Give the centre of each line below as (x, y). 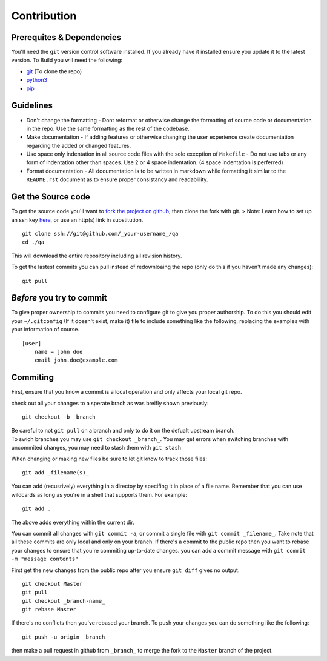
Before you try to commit (59, 298)
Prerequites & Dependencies (66, 37)
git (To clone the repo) (54, 71)
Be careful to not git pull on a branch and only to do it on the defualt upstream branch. (123, 431)
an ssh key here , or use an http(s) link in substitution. (77, 220)
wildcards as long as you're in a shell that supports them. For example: (99, 494)
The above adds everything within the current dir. (73, 522)
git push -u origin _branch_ (65, 637)
